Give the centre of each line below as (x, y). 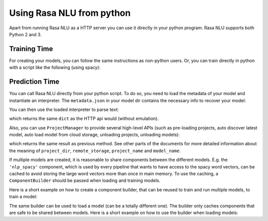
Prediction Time (34, 82)
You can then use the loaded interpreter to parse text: (64, 110)
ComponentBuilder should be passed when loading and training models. (85, 180)
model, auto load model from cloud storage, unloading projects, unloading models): (95, 135)
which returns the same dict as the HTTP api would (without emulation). (84, 118)
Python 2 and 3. (25, 34)
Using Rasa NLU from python (70, 13)
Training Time (31, 49)
